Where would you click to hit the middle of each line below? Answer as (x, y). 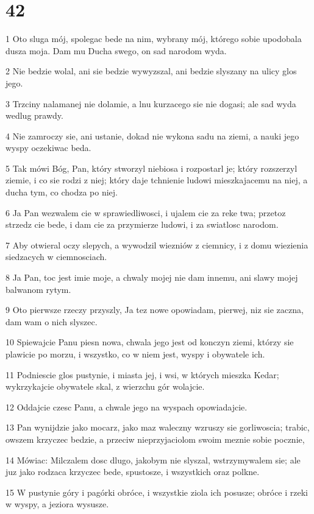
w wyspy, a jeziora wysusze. (57, 504)
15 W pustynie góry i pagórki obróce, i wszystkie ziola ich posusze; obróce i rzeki (157, 492)
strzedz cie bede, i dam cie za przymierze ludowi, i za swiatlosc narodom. (142, 224)
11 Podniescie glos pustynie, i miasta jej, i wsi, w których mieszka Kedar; (142, 374)
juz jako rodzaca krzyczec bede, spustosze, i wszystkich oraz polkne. (133, 472)
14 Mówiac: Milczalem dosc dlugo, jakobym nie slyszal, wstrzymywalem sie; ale (153, 459)
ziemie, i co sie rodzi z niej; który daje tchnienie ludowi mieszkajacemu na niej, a (157, 180)
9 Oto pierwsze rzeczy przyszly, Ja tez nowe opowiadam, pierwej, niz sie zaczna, (155, 310)
